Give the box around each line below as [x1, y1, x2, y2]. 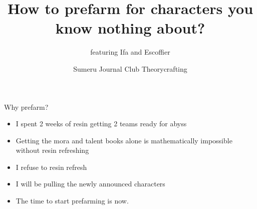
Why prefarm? [4, 101, 49, 112]
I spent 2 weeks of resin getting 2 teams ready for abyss [16, 118, 187, 129]
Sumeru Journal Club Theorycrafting [73, 63, 187, 74]
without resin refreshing [16, 145, 89, 155]
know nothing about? [55, 18, 205, 38]
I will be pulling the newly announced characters [16, 178, 165, 189]
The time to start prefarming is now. [16, 195, 129, 206]
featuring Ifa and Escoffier [90, 47, 170, 57]
